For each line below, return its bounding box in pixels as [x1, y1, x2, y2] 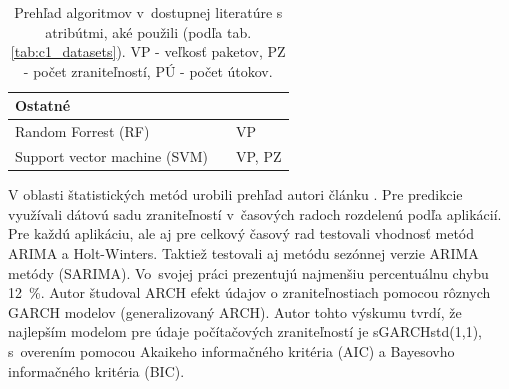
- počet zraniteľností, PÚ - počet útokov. [23, 60, 273, 81]
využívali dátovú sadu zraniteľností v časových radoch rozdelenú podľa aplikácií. [8, 203, 502, 224]
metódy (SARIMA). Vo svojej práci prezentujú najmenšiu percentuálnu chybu [8, 262, 489, 283]
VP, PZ [236, 146, 282, 167]
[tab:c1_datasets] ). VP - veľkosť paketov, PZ [10, 41, 286, 62]
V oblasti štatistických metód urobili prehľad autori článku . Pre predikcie [8, 184, 463, 205]
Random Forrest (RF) [15, 121, 150, 142]
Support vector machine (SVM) [15, 146, 208, 167]
